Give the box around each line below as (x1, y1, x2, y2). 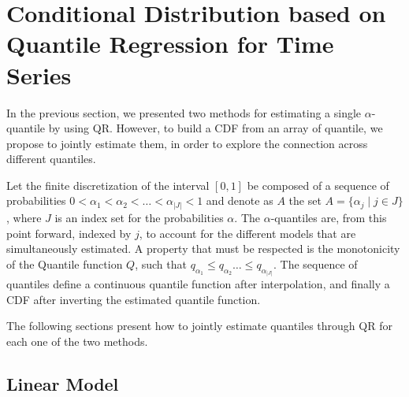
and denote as (206, 192, 273, 209)
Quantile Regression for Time (6, 28, 334, 60)
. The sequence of (273, 255, 358, 272)
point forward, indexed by (6, 224, 132, 241)
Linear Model (6, 371, 119, 395)
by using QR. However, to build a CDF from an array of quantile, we (48, 120, 383, 136)
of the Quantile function (6, 255, 123, 272)
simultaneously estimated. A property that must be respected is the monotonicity (6, 240, 400, 257)
